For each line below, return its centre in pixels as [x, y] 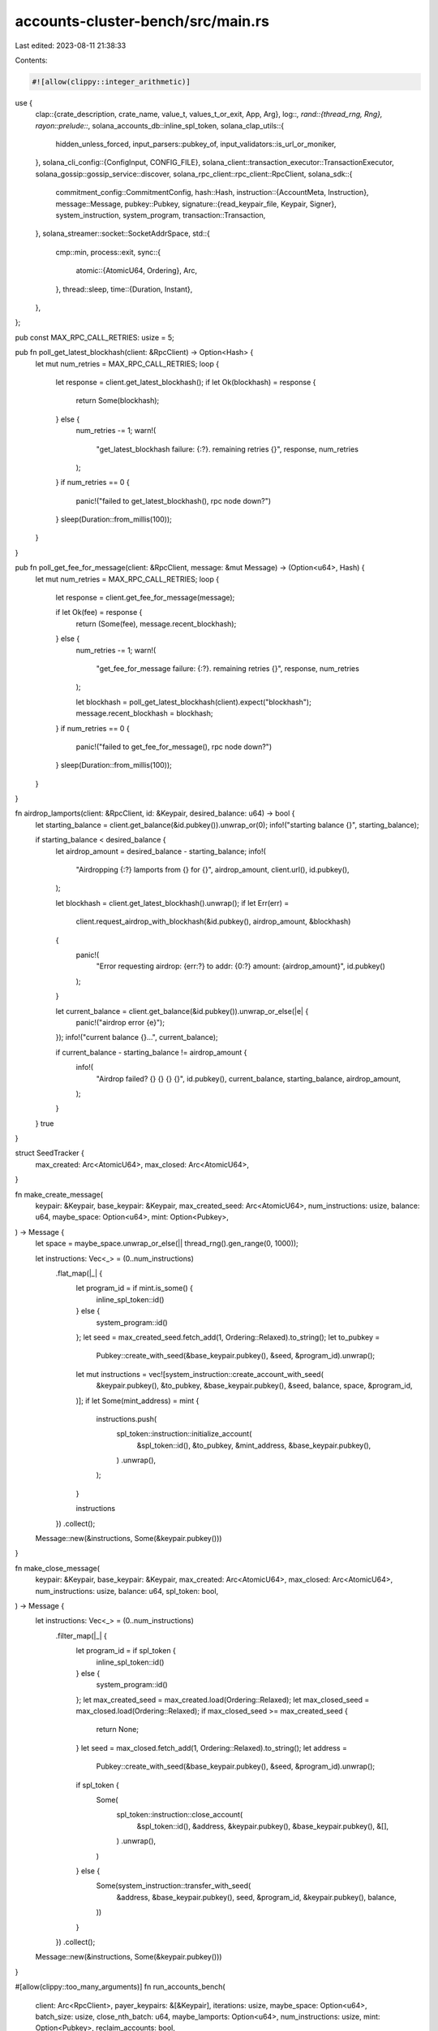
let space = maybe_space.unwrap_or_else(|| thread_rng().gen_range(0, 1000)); [167, 1244]
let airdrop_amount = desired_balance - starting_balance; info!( [161, 851]
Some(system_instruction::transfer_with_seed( [174, 1886]
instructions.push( [127, 1418]
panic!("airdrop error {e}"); [120, 1022]
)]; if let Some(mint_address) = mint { [137, 1401]
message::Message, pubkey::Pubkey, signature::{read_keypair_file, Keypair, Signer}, [196, 204]
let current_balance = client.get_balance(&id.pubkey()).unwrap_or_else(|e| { [182, 1011]
